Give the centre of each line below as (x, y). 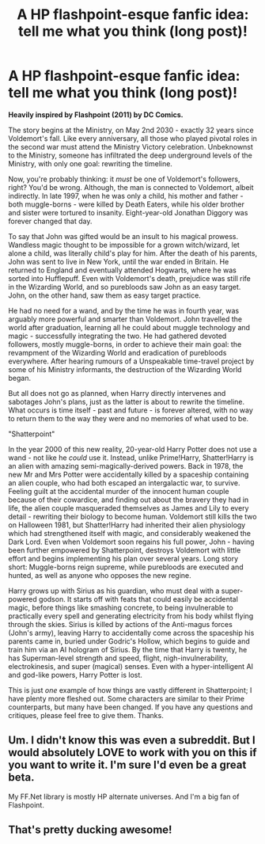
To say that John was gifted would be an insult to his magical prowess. (123, 236)
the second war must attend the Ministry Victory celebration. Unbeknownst (131, 146)
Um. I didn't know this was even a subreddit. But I (132, 741)
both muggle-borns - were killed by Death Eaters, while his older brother (127, 204)
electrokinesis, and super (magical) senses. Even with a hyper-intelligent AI (131, 666)
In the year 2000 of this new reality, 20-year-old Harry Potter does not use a (132, 449)
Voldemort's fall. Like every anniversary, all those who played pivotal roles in (132, 138)
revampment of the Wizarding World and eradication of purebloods (117, 352)
